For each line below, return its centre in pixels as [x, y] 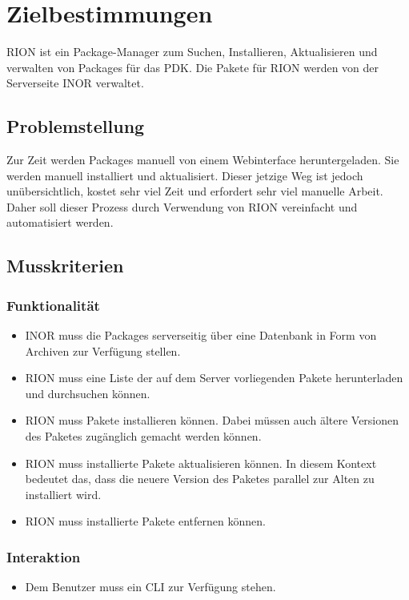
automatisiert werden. [60, 222]
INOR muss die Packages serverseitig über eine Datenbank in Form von [201, 335]
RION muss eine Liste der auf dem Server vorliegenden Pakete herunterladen [214, 378]
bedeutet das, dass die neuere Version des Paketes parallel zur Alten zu [200, 479]
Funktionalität [53, 305]
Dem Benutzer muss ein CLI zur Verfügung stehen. [150, 587]
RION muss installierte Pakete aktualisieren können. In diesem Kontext [201, 463]
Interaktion [44, 556]
